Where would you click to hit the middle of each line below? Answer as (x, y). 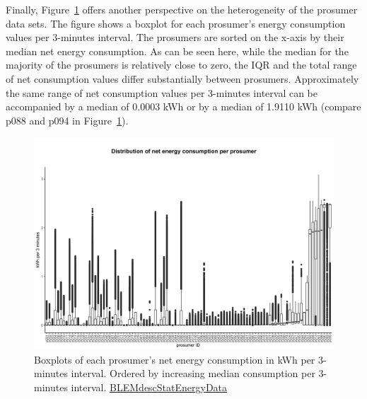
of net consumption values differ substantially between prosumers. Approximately (182, 78)
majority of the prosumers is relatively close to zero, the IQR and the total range (181, 65)
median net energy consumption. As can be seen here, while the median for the (177, 51)
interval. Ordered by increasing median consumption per (193, 373)
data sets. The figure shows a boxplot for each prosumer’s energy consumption (176, 23)
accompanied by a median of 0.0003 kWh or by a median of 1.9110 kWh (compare (183, 106)
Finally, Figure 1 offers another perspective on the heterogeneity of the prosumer (182, 9)
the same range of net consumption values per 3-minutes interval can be (162, 92)
